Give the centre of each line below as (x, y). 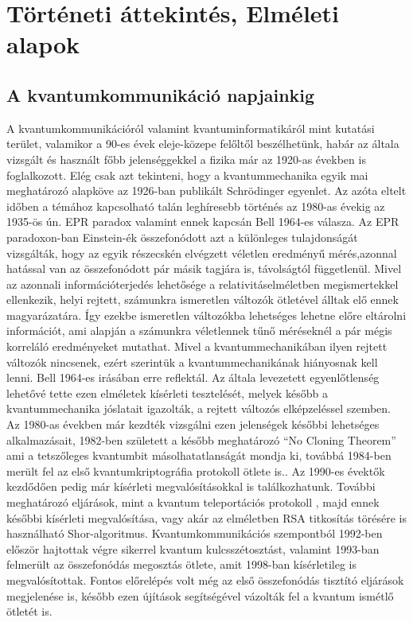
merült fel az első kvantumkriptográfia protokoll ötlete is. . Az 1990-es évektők (196, 470)
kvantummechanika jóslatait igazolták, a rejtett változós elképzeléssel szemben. (199, 408)
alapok (43, 44)
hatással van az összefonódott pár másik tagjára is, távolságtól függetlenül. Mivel (204, 268)
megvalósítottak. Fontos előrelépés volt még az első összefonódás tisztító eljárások (205, 579)
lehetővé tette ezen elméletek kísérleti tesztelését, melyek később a (167, 393)
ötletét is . (29, 611)
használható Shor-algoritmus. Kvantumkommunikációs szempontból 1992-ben (195, 533)
